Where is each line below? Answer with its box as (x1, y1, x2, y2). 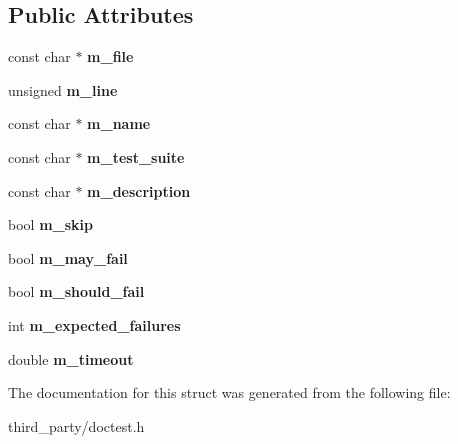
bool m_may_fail (8, 247, 128, 268)
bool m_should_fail (8, 281, 145, 302)
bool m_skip (8, 214, 93, 235)
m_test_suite (87, 146, 185, 167)
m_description (87, 180, 191, 201)
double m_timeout (8, 348, 134, 369)
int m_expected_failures (8, 314, 181, 335)
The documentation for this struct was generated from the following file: (8, 382, 451, 403)
